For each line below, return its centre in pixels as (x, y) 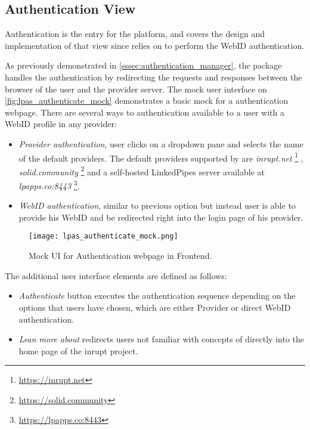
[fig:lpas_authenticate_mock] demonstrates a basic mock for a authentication (147, 100)
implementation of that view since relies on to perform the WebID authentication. (155, 45)
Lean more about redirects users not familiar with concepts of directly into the (162, 339)
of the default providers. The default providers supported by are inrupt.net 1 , (161, 157)
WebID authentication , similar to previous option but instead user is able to (157, 205)
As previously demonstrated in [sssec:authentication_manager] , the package (143, 65)
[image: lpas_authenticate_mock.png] (103, 236)
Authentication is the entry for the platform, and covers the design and (135, 34)
